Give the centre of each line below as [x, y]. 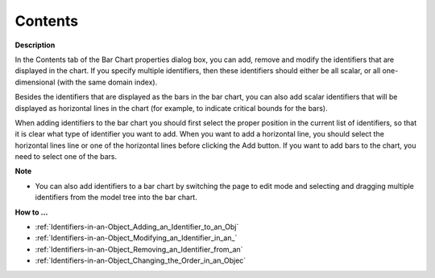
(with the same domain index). [107, 82]
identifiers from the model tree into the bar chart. [116, 198]
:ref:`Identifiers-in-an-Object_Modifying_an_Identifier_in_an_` [136, 238]
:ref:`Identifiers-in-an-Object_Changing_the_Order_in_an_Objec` [141, 260]
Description [35, 45]
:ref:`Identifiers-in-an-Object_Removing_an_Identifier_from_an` [139, 249]
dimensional [35, 82]
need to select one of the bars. [66, 157]
